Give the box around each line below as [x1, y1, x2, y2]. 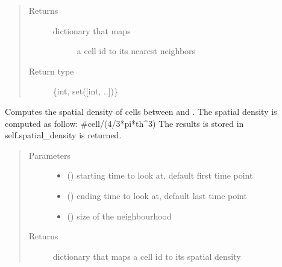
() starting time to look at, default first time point [67, 169, 253, 182]
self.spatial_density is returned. [5, 129, 122, 141]
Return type [28, 64, 74, 77]
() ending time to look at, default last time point [67, 189, 247, 201]
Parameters [28, 149, 70, 161]
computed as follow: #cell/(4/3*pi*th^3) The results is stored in [5, 117, 244, 129]
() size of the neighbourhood [67, 209, 172, 222]
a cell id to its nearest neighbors [77, 44, 196, 57]
